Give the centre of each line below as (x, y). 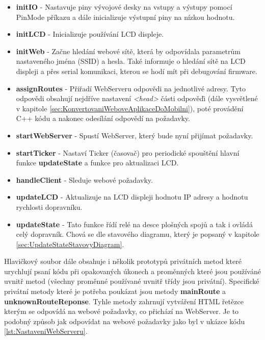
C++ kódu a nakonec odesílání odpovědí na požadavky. (103, 118)
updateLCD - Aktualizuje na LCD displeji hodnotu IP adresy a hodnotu (132, 197)
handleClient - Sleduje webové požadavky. (84, 179)
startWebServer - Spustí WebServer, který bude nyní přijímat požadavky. (135, 135)
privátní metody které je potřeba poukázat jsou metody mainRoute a (115, 291)
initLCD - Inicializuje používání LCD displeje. (90, 34)
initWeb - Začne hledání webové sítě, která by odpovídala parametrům (128, 51)
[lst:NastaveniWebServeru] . (46, 331)
